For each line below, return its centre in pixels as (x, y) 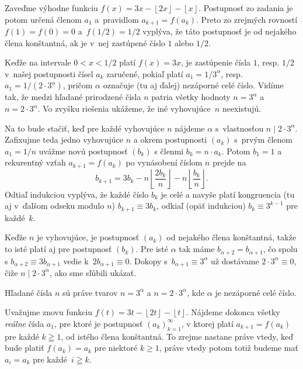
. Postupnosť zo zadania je (246, 8)
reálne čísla (25, 323)
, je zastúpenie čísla (216, 62)
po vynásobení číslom (164, 162)
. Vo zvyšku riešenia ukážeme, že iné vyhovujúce (124, 108)
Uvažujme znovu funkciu (49, 312)
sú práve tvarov (90, 292)
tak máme (197, 249)
